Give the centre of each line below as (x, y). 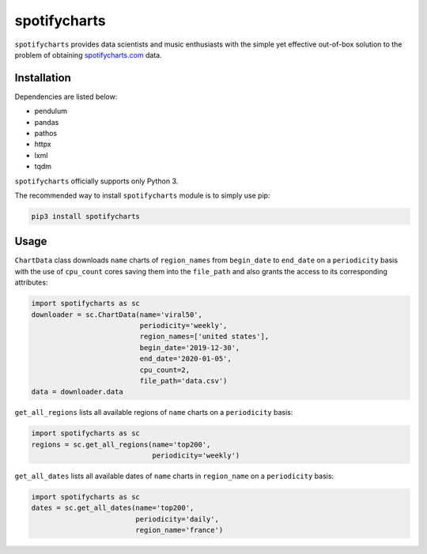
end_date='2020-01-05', (186, 359)
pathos (46, 134)
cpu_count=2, (164, 370)
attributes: (31, 283)
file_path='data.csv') (183, 381)
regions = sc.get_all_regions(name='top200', (121, 444)
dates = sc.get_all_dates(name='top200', (113, 508)
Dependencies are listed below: (66, 96)
